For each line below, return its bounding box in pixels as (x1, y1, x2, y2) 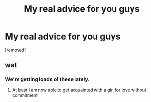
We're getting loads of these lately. (5, 76, 90, 82)
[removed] (5, 47, 26, 53)
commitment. (12, 92, 39, 98)
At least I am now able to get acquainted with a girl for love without (12, 87, 146, 93)
